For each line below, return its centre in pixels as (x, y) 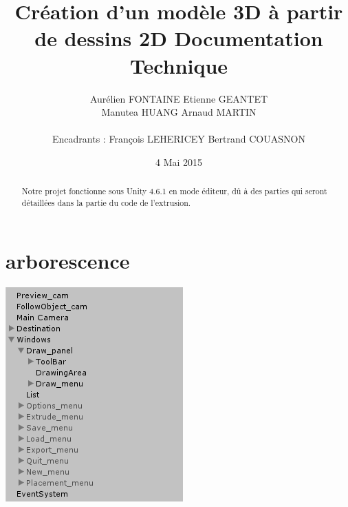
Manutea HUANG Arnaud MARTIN (179, 112)
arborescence (68, 260)
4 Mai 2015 (179, 162)
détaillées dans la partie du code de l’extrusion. (106, 202)
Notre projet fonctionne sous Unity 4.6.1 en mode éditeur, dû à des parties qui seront (174, 191)
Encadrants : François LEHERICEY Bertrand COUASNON (179, 139)
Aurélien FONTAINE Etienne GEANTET (179, 98)
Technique (179, 65)
